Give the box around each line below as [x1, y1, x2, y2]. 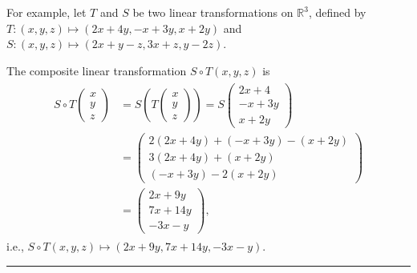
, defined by [308, 4, 366, 20]
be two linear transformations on [132, 4, 294, 20]
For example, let [6, 4, 87, 20]
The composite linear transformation [6, 62, 187, 78]
